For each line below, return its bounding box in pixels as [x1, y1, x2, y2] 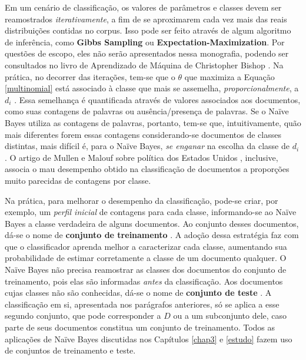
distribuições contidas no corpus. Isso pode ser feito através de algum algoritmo [5, 24, 291, 37]
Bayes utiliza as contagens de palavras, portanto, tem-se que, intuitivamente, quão [5, 116, 301, 128]
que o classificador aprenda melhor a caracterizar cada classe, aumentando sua [5, 240, 287, 252]
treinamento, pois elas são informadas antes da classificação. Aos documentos [5, 275, 283, 287]
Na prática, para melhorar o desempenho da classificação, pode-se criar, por [5, 194, 278, 206]
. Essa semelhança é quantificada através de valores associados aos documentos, [14, 93, 301, 105]
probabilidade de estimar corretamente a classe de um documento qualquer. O [5, 252, 287, 264]
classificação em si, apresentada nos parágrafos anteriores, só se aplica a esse [5, 298, 280, 310]
